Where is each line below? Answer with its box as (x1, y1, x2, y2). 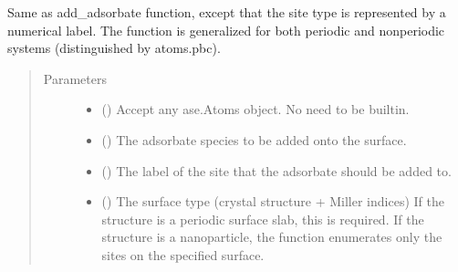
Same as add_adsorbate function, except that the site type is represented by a (7, 3, 446, 21)
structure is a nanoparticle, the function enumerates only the (101, 227, 442, 246)
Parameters (43, 68, 107, 88)
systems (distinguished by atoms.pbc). (7, 38, 221, 58)
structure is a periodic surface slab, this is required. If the (101, 209, 424, 228)
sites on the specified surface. (101, 245, 265, 264)
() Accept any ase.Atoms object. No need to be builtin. (101, 99, 410, 119)
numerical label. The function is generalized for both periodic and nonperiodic (7, 20, 445, 39)
